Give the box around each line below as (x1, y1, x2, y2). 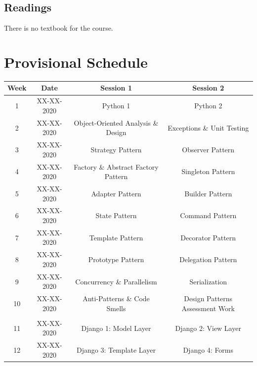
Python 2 (194, 100, 222, 111)
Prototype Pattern (88, 254, 144, 265)
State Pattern (95, 210, 137, 221)
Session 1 (100, 83, 132, 93)
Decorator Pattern (180, 232, 236, 242)
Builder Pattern (184, 188, 232, 198)
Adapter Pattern (91, 188, 141, 198)
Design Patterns (184, 293, 233, 304)
